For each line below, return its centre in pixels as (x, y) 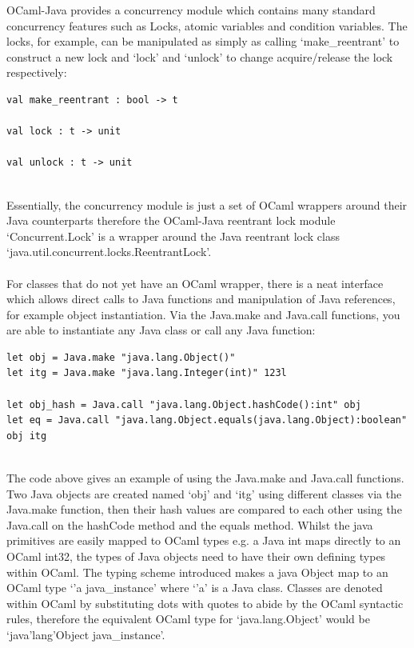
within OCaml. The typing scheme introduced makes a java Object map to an (197, 572)
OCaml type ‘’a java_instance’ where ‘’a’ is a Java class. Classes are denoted (195, 588)
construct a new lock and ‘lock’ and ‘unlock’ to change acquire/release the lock (200, 56)
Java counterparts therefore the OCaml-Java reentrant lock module (171, 220)
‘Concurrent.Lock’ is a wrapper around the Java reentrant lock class (173, 236)
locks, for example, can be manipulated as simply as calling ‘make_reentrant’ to (203, 41)
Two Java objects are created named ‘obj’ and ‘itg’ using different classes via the (204, 493)
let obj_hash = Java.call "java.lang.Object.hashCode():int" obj (184, 404)
